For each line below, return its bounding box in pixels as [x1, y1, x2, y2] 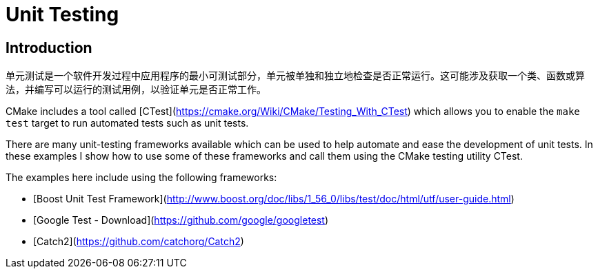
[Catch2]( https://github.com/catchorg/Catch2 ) [33, 235, 244, 248]
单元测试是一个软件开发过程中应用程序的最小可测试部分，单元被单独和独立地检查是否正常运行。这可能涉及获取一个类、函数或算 [6, 70, 585, 82]
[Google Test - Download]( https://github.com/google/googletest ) [33, 214, 329, 226]
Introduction [6, 39, 92, 56]
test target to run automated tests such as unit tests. [6, 117, 249, 129]
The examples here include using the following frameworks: [6, 171, 277, 184]
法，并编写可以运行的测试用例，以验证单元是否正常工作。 [6, 83, 266, 96]
